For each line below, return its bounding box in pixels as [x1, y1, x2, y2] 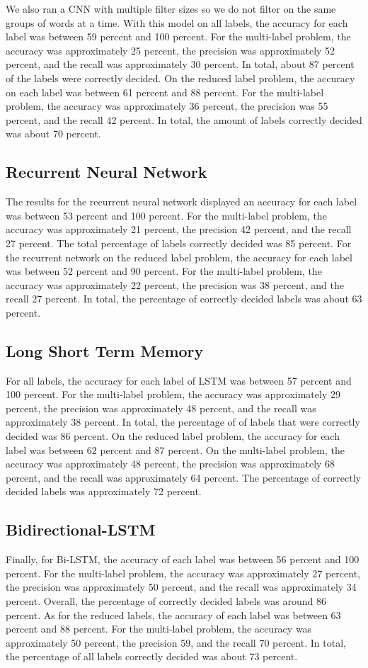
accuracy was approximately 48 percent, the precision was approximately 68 [6, 456, 335, 471]
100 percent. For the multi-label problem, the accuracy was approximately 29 [6, 387, 340, 402]
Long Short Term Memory [6, 339, 204, 361]
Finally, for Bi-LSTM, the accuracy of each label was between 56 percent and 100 [6, 552, 360, 567]
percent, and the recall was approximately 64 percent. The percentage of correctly [6, 470, 361, 485]
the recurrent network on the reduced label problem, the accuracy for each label [6, 249, 352, 264]
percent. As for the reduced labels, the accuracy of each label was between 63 [6, 607, 341, 622]
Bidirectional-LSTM [6, 519, 156, 540]
